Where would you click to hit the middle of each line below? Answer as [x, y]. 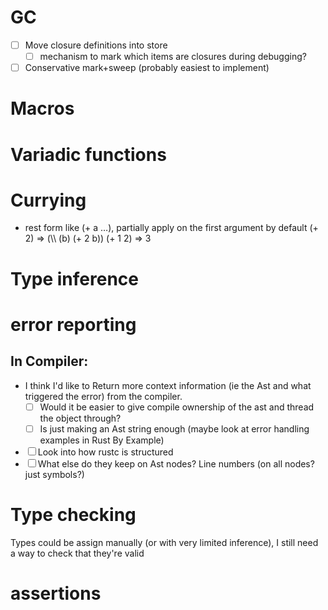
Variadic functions [88, 154]
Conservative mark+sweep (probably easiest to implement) [147, 68]
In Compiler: [49, 361]
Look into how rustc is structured [105, 452]
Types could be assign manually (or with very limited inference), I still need [164, 542]
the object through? [80, 418]
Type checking [73, 514]
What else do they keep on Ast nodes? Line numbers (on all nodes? [176, 463]
